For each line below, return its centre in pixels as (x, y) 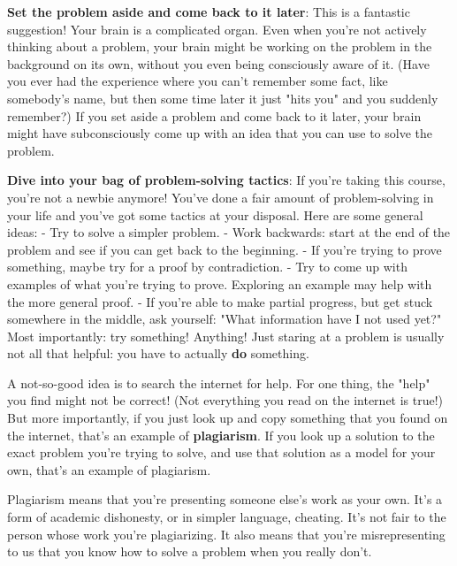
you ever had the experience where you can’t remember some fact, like (198, 81)
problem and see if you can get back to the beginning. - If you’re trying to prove (225, 249)
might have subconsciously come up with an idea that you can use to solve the (220, 133)
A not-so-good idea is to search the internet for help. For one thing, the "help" (219, 382)
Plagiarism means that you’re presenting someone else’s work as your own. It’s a (225, 499)
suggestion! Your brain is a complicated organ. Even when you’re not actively (217, 29)
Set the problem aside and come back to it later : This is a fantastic (209, 11)
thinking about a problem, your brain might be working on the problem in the (220, 46)
